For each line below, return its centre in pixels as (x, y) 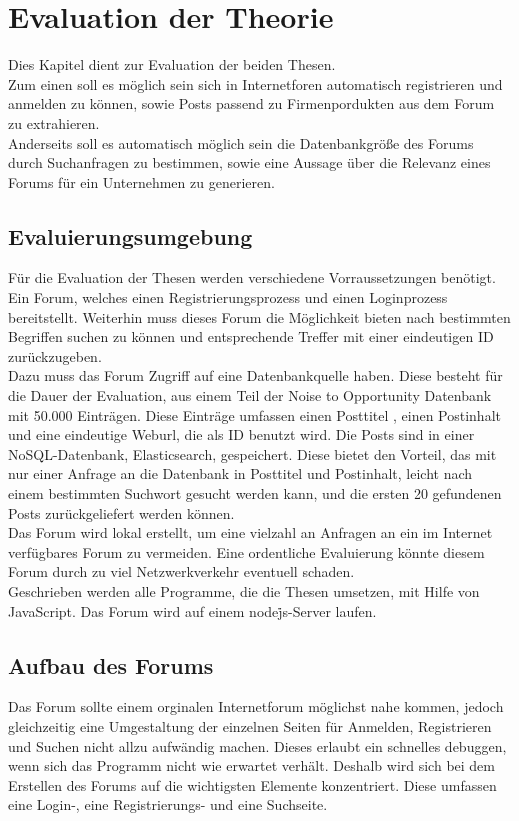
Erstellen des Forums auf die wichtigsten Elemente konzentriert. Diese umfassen (252, 784)
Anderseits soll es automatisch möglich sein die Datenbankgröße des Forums (241, 142)
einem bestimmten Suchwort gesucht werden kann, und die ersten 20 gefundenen (255, 493)
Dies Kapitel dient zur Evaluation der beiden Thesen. (172, 64)
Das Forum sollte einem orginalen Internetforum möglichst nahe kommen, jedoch (256, 706)
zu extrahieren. (54, 122)
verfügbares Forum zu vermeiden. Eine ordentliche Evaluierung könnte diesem (246, 551)
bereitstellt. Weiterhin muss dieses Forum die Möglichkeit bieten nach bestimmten (259, 316)
